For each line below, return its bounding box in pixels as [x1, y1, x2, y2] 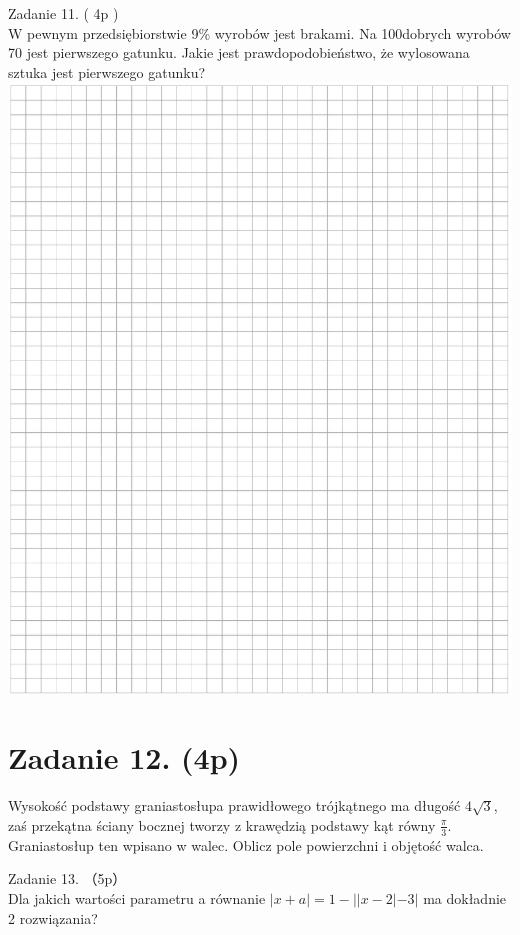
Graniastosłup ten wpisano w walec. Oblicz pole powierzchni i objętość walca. [8, 834, 484, 855]
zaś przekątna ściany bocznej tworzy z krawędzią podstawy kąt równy [8, 814, 436, 835]
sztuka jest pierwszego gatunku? [8, 61, 206, 82]
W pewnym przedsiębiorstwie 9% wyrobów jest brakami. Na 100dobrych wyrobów [8, 22, 511, 43]
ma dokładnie [423, 887, 507, 908]
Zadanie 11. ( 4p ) [8, 3, 119, 23]
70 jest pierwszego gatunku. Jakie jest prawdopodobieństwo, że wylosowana [8, 42, 470, 63]
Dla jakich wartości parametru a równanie [8, 887, 266, 908]
